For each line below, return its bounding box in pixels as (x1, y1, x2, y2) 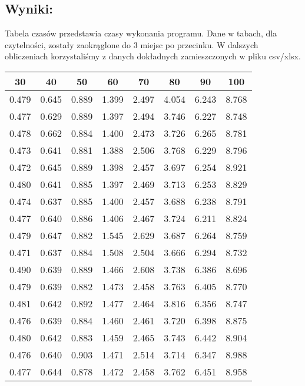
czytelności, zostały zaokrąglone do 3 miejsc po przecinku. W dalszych (5, 38, 258, 51)
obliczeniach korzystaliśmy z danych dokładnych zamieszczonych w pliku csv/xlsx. (5, 50, 301, 62)
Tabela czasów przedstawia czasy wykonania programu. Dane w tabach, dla (5, 27, 277, 39)
